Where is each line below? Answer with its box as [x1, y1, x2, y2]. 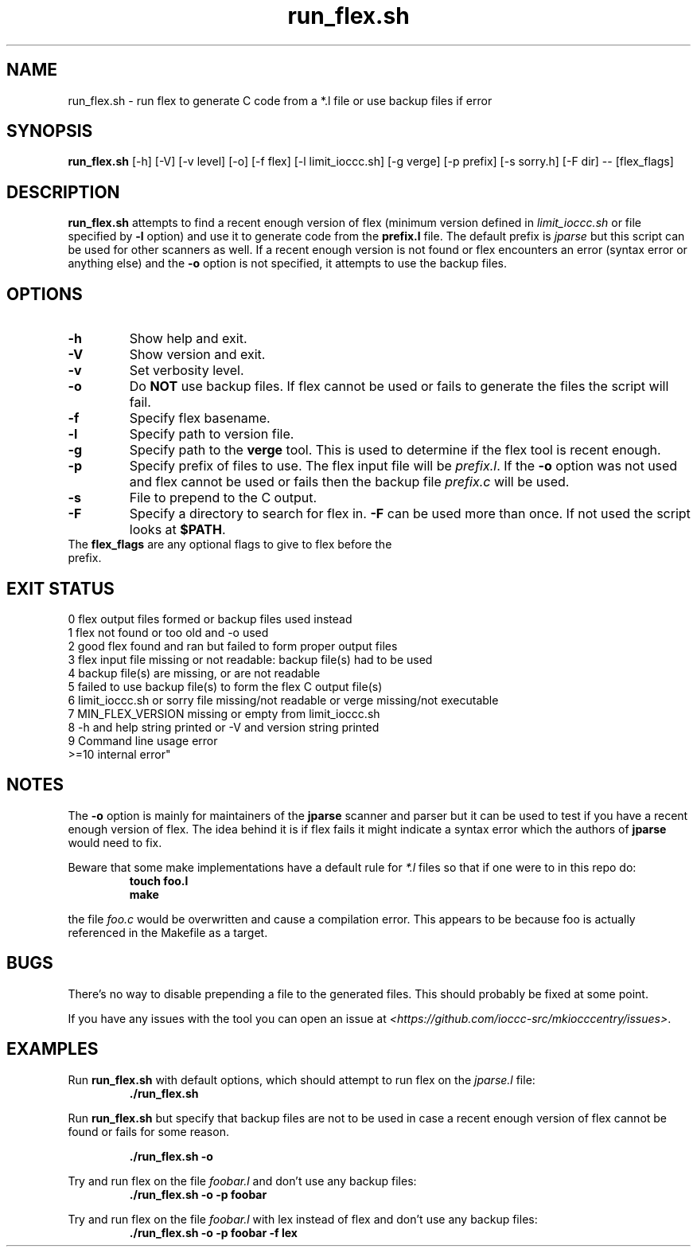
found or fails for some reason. [68, 1124, 229, 1138]
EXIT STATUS [6, 578, 115, 599]
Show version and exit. [129, 346, 266, 363]
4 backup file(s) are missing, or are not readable [68, 666, 321, 680]
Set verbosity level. [129, 362, 244, 379]
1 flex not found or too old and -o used [68, 625, 269, 639]
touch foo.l [129, 873, 189, 888]
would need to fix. [68, 835, 162, 849]
